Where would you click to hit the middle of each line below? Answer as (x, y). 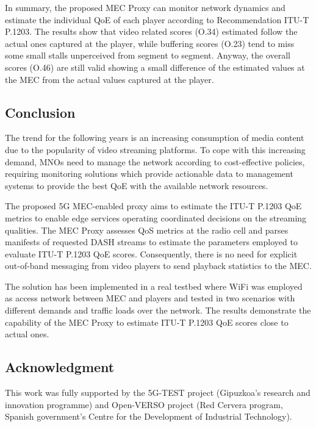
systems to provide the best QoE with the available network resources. (137, 185)
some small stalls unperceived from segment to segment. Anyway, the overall (148, 55)
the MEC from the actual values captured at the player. (110, 79)
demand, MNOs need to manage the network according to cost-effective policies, (155, 161)
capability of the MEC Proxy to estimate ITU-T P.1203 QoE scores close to (147, 322)
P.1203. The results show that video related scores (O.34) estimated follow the (151, 31)
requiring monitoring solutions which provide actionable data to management (149, 174)
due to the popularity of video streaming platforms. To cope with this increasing (155, 149)
